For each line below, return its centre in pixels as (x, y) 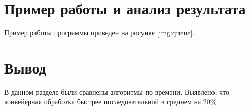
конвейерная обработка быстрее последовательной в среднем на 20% (110, 102)
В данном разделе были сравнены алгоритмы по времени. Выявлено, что (117, 91)
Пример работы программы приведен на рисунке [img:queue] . (99, 33)
